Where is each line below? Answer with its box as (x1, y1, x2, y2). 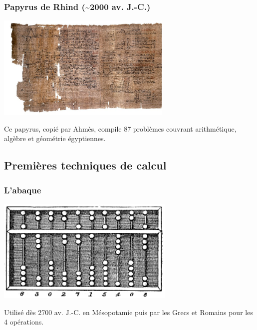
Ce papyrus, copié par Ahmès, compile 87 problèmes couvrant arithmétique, (4, 123, 237, 134)
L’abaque (4, 183, 41, 196)
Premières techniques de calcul (4, 158, 167, 173)
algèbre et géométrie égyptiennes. (4, 133, 106, 144)
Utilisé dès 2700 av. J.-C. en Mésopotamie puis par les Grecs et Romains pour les (4, 307, 253, 317)
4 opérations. (4, 317, 44, 327)
